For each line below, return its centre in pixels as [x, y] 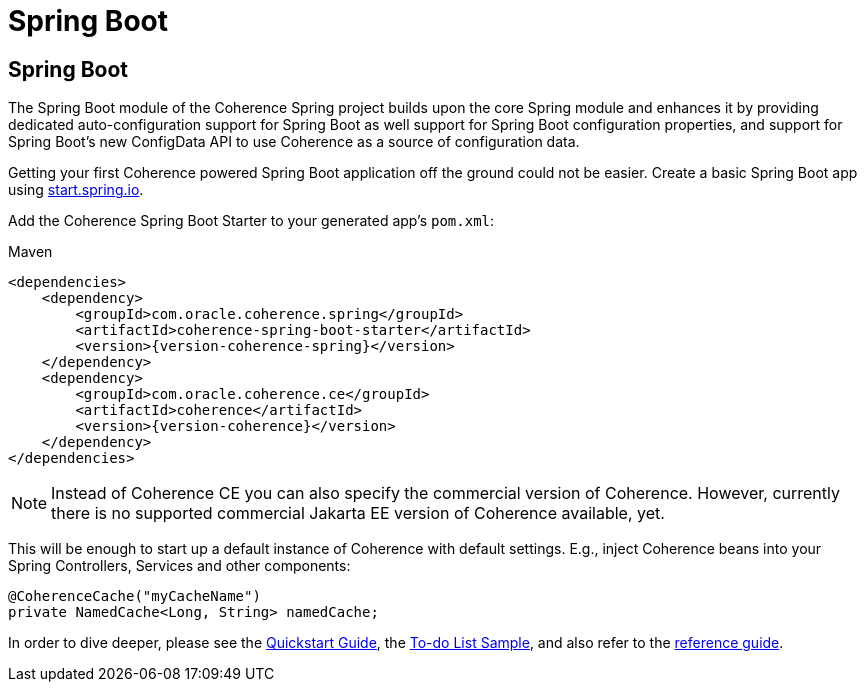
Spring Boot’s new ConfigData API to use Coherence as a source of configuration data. [294, 142]
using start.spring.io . [76, 190]
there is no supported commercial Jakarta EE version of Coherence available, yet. [358, 513]
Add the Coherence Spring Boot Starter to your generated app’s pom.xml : [251, 221]
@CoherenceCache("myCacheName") [134, 596]
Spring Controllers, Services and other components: [179, 566]
